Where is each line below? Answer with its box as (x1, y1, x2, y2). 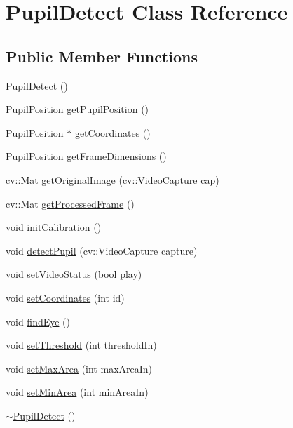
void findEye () (6, 314, 71, 328)
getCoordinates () (74, 125, 151, 140)
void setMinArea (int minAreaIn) (6, 384, 149, 399)
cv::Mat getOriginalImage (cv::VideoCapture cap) (6, 172, 219, 187)
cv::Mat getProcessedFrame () (6, 196, 135, 210)
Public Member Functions (6, 45, 198, 67)
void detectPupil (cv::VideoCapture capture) (6, 243, 198, 258)
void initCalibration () (6, 220, 102, 234)
